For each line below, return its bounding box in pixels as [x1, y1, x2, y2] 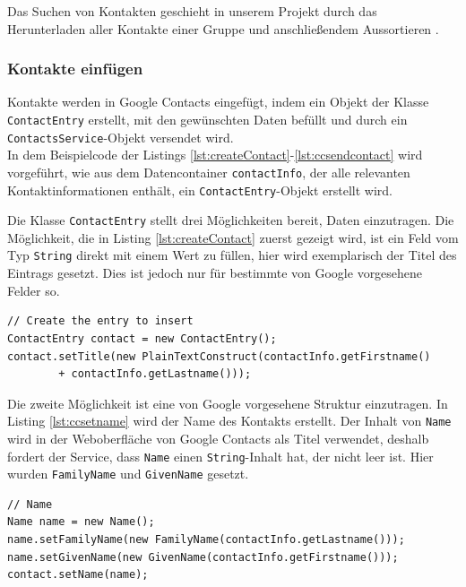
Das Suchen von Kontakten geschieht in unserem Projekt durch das [7, 2, 377, 20]
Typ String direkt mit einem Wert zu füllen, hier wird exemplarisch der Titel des [7, 246, 457, 264]
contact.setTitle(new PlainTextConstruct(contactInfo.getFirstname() [7, 350, 431, 363]
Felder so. [7, 281, 60, 299]
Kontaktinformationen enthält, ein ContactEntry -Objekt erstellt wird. [7, 180, 393, 199]
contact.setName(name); [7, 568, 149, 582]
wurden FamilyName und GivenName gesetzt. [7, 464, 249, 483]
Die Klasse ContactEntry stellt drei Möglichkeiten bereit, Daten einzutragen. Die [7, 211, 454, 229]
